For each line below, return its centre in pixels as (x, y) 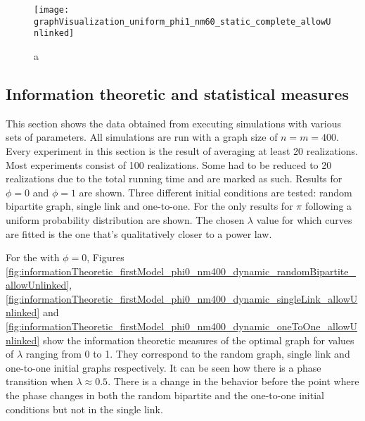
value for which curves (304, 219)
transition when (39, 381)
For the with (33, 257)
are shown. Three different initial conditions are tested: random (216, 192)
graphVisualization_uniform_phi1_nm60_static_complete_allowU (182, 21)
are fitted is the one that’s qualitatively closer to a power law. (139, 233)
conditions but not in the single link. (84, 409)
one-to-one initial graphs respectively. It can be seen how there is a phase (164, 367)
